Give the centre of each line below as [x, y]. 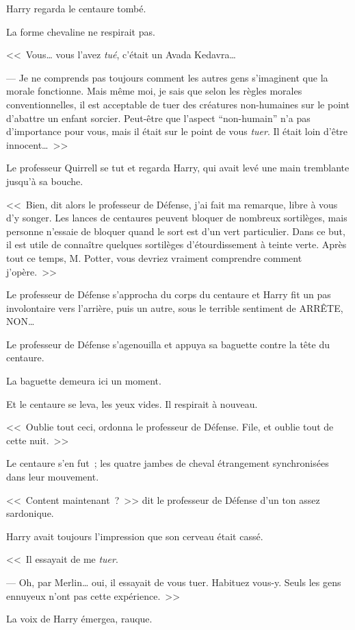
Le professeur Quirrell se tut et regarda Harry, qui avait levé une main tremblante [178, 168]
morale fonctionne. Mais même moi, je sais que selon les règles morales [154, 91]
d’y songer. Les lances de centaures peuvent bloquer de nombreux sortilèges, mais [177, 218]
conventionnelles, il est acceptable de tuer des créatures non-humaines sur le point [178, 104]
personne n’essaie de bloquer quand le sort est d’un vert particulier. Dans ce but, [176, 231]
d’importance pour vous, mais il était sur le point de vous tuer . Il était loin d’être [177, 131]
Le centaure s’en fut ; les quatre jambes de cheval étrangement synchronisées [168, 463]
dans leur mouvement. [53, 477]
